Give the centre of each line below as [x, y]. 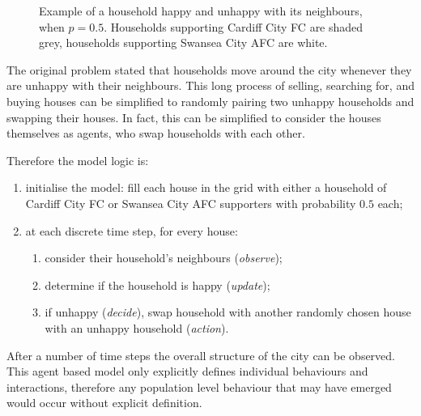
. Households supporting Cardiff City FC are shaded [234, 26]
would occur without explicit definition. [104, 403]
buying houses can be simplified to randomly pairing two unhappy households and [210, 101]
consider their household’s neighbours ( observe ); [164, 258]
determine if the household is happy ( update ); [157, 284]
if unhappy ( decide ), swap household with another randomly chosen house [228, 312]
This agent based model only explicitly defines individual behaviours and [187, 371]
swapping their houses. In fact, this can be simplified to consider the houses [194, 117]
